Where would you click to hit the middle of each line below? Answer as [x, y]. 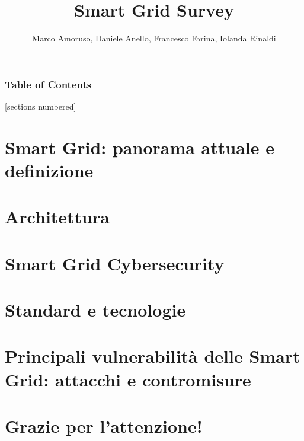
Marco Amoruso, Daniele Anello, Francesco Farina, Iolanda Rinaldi [154, 38]
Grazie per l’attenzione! [104, 426]
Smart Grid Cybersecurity [115, 263]
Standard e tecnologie [95, 310]
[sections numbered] [41, 106]
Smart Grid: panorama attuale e [140, 147]
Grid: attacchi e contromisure [128, 379]
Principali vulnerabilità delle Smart [153, 356]
